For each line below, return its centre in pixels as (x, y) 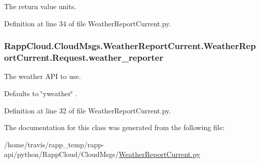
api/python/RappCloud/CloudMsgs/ (62, 154)
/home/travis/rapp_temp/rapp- (54, 144)
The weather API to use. (43, 76)
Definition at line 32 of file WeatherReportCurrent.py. (88, 110)
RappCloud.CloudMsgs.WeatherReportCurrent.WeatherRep (130, 46)
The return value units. (40, 6)
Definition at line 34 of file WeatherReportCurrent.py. (88, 23)
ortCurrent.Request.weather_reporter (84, 57)
